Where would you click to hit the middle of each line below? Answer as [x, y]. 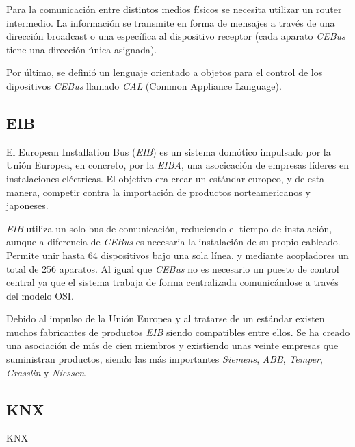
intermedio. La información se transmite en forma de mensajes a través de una [171, 22]
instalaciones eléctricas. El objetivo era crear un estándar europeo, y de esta [166, 178]
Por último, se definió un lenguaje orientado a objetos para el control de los [165, 72]
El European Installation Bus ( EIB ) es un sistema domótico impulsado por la [169, 151]
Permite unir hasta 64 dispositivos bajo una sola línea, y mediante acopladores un [177, 255]
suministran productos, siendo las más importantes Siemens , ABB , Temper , [165, 359]
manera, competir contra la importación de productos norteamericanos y [158, 192]
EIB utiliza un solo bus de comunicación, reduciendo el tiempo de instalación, [169, 228]
